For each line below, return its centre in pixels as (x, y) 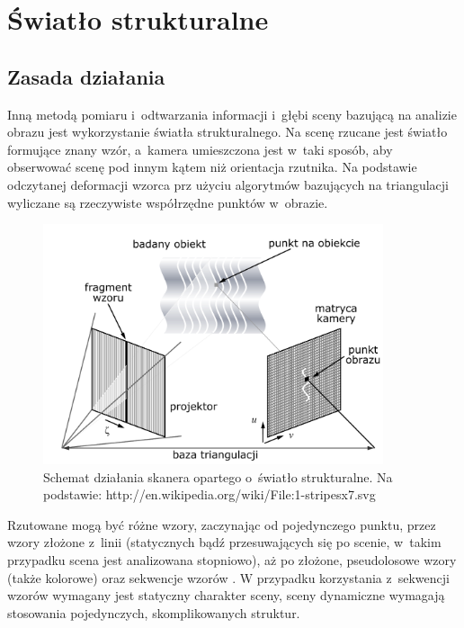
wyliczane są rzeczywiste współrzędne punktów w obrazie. (168, 202)
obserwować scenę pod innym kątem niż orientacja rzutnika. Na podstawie (212, 167)
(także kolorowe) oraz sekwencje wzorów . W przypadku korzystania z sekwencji (228, 577)
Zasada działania (86, 76)
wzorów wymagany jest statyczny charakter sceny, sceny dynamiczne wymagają (226, 595)
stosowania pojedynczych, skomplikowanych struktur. (154, 612)
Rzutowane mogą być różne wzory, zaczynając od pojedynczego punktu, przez (222, 524)
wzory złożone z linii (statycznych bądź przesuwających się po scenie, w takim (224, 542)
